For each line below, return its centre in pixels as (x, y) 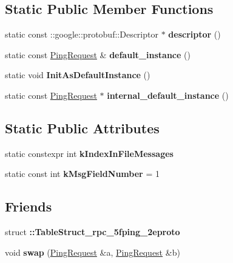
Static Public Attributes (82, 128)
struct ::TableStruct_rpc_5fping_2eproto (93, 232)
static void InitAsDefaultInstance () (78, 75)
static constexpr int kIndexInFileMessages (89, 153)
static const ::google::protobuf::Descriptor (82, 34)
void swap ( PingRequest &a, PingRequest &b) (93, 252)
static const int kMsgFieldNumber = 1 (82, 174)
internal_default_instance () (168, 95)
